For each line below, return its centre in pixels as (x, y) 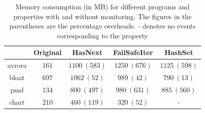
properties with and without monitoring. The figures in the (102, 16)
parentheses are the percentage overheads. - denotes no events (102, 26)
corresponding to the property (102, 35)
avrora (17, 65)
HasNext (87, 52)
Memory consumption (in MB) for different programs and (102, 6)
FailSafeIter (133, 52)
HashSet (179, 52)
